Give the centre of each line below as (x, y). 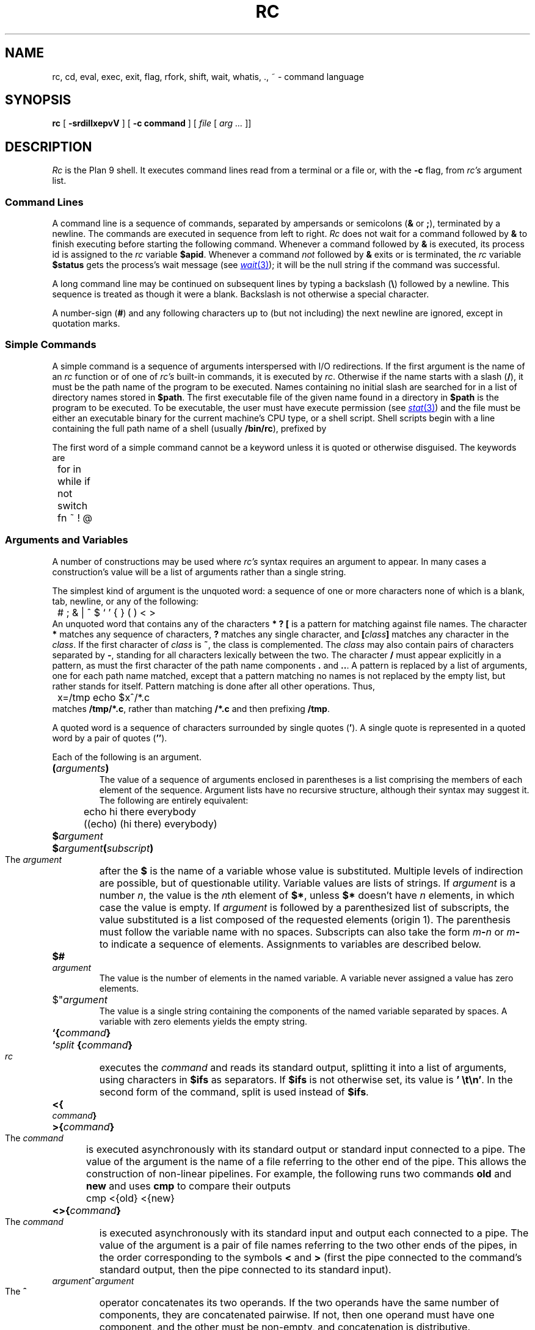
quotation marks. (86, 324)
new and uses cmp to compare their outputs (188, 1186)
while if (74, 481)
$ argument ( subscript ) (103, 848)
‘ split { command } (92, 1045)
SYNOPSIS (38, 100)
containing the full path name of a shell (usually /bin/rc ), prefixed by (189, 428)
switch (73, 505)
